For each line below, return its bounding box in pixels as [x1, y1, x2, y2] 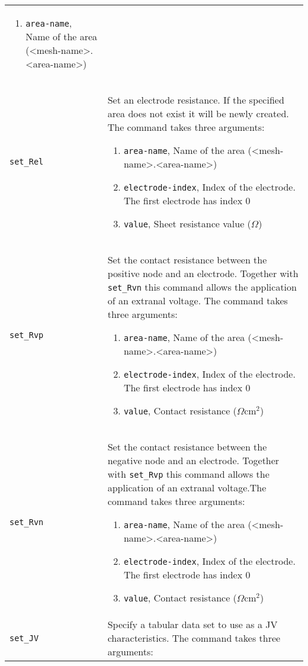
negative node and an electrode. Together [107, 453, 280, 467]
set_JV [9, 633, 39, 643]
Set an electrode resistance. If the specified [107, 93, 284, 107]
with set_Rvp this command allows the [107, 467, 269, 481]
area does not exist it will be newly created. [107, 107, 289, 120]
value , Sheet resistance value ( [123, 217, 251, 230]
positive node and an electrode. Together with [107, 266, 299, 280]
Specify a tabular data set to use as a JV [107, 617, 278, 631]
